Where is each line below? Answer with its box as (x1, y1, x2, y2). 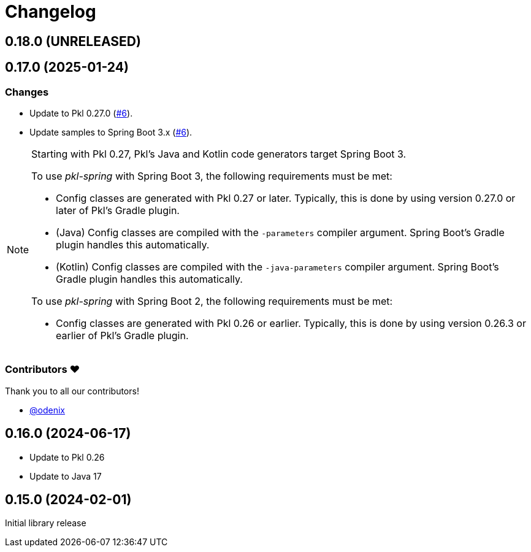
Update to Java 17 (29, 470, 102, 481)
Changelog (5, 1, 96, 22)
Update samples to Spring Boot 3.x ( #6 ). (29, 126, 193, 137)
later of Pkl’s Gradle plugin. (56, 204, 180, 217)
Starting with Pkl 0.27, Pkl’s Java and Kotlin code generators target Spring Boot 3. (31, 147, 407, 160)
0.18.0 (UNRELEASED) (5, 33, 141, 49)
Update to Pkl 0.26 (29, 451, 105, 462)
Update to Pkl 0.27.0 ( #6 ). (29, 107, 133, 118)
